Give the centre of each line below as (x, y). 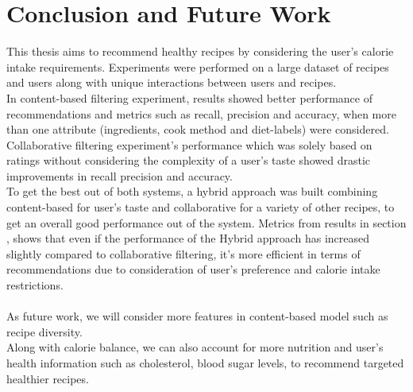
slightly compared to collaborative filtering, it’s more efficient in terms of (183, 253)
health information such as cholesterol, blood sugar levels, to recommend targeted (205, 363)
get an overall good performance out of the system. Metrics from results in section (206, 222)
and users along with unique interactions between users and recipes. (172, 82)
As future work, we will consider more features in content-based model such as (197, 316)
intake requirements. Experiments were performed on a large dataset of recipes (198, 66)
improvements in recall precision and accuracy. (120, 175)
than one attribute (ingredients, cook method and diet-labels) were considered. (198, 129)
